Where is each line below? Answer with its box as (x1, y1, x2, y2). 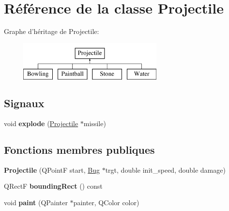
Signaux (4, 96, 45, 111)
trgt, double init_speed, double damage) (105, 164, 226, 175)
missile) (83, 118, 106, 129)
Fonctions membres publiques (4, 142, 155, 157)
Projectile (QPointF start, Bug (4, 164, 100, 175)
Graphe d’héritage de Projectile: (4, 26, 99, 36)
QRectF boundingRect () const (4, 181, 103, 191)
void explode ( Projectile (4, 118, 78, 129)
